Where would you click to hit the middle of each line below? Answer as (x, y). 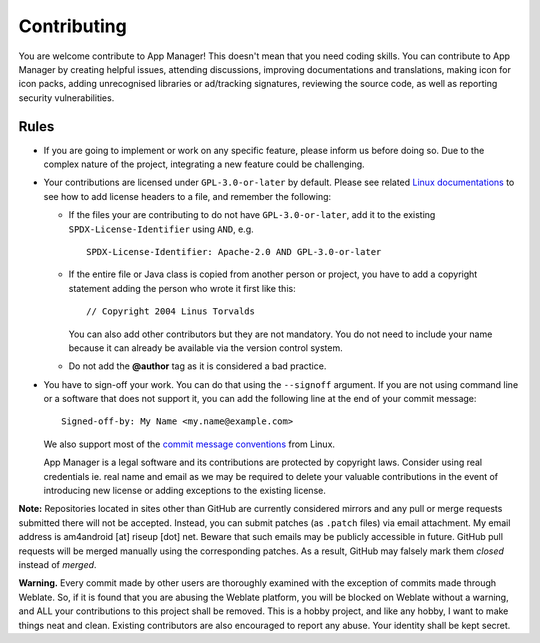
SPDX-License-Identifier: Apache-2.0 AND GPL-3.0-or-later (234, 251)
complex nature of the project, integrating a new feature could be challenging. (204, 164)
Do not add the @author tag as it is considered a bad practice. (197, 366)
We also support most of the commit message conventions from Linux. (189, 444)
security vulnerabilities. (66, 97)
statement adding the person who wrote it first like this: (182, 288)
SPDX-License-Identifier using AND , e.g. (161, 229)
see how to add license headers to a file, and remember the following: (187, 196)
